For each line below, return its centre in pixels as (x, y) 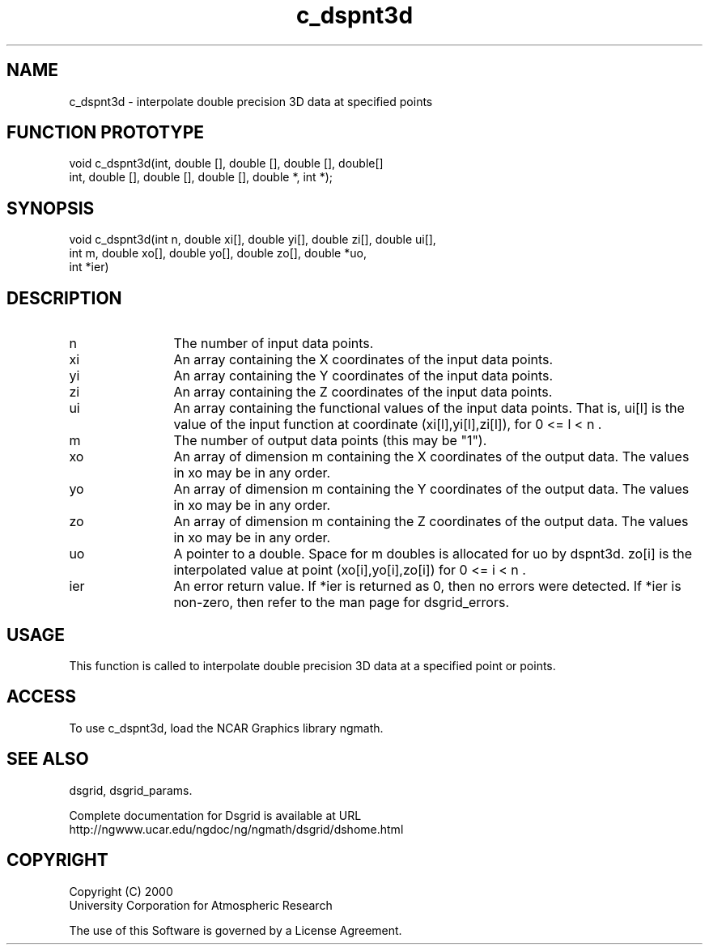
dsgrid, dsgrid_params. (131, 790)
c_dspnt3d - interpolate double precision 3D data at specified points (251, 101)
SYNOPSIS (51, 208)
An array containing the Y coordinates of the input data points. (363, 376)
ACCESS (42, 697)
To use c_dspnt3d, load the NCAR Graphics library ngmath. (226, 728)
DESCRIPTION (64, 298)
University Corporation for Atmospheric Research (201, 905)
